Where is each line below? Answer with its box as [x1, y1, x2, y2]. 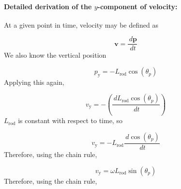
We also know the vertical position [4, 50, 106, 60]
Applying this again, [4, 77, 64, 87]
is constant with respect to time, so [18, 115, 122, 126]
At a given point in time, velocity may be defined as [4, 19, 158, 30]
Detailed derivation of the [4, 1, 92, 11]
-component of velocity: [97, 1, 178, 11]
